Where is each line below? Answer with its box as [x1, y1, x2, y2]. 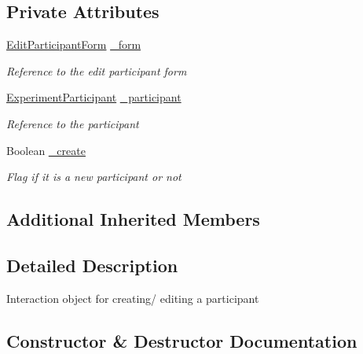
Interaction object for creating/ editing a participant [6, 289, 259, 306]
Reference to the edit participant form [6, 62, 187, 79]
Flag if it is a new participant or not [6, 168, 181, 185]
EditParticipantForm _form [6, 36, 141, 53]
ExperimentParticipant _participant [6, 89, 181, 105]
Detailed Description [6, 253, 178, 277]
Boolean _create [6, 142, 86, 158]
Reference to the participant [6, 115, 139, 131]
